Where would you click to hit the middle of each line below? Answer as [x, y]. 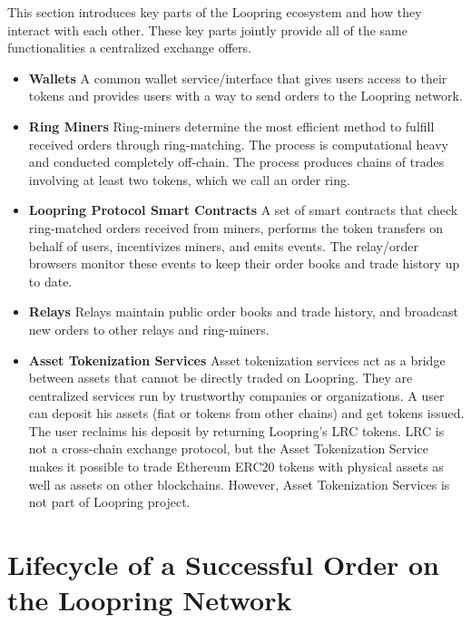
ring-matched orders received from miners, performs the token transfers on [235, 227]
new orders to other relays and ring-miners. [149, 329]
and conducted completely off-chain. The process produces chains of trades [236, 162]
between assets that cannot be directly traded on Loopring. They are [221, 378]
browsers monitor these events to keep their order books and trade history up [244, 263]
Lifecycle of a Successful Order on [224, 565]
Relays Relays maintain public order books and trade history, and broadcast [243, 311]
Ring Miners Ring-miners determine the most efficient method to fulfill [231, 126]
